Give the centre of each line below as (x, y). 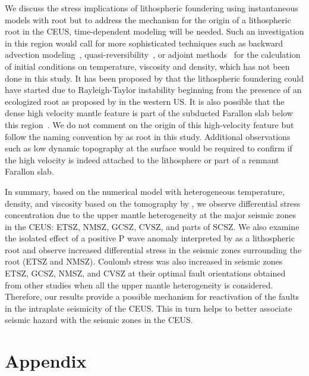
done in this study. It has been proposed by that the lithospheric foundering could (154, 78)
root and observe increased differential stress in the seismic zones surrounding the (153, 249)
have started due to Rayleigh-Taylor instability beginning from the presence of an (153, 90)
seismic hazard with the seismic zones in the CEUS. (99, 320)
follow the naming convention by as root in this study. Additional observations (148, 136)
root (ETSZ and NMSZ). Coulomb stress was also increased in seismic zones (144, 261)
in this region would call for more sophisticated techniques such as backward (144, 43)
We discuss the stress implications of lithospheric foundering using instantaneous (152, 8)
